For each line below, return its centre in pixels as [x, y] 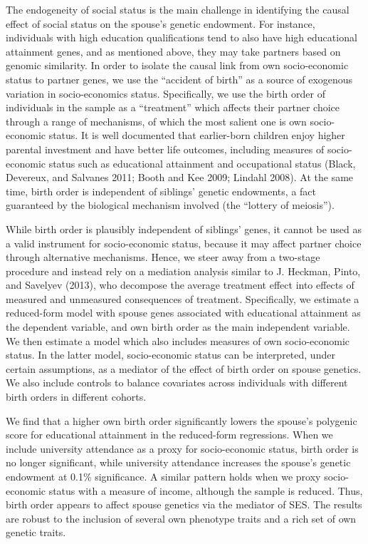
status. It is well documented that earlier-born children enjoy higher [197, 135]
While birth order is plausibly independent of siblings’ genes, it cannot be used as [184, 229]
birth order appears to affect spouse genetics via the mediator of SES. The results [184, 504]
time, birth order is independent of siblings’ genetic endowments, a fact [161, 191]
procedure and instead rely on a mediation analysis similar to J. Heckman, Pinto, [183, 271]
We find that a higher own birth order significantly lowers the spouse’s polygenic [182, 420]
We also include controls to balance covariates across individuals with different [177, 383]
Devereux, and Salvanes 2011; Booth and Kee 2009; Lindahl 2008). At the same [180, 177]
